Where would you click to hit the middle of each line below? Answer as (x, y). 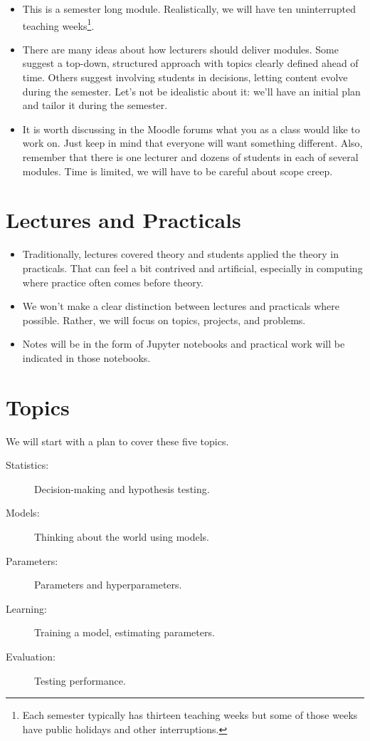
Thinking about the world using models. (122, 536)
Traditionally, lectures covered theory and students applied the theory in (180, 254)
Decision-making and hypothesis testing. (122, 488)
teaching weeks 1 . (58, 24)
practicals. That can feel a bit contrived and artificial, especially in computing (192, 268)
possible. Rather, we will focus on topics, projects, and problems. (164, 320)
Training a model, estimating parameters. (125, 632)
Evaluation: (31, 656)
